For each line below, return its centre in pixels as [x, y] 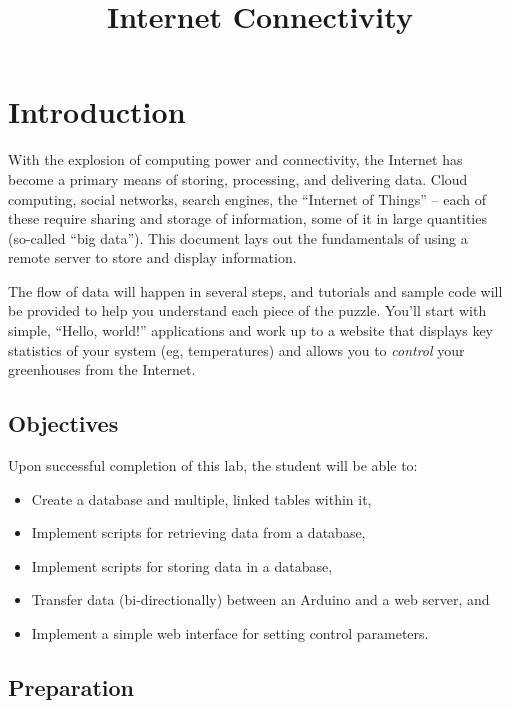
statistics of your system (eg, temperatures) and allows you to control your [236, 349]
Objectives [63, 423]
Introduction [97, 111]
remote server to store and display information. [152, 257]
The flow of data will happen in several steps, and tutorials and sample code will [255, 290]
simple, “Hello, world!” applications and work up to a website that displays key [251, 330]
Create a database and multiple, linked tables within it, [201, 498]
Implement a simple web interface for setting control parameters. [230, 633]
